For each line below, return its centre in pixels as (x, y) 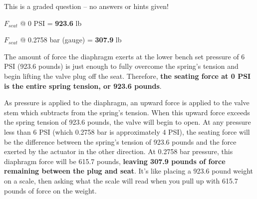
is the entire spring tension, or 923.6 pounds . (83, 86)
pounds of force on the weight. (50, 190)
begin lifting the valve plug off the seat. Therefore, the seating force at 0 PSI (128, 76)
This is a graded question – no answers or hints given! (86, 6)
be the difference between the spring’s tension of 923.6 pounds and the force (120, 141)
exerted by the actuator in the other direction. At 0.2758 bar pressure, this (119, 151)
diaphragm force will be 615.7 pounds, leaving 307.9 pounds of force (115, 161)
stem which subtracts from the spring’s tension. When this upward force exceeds (127, 112)
